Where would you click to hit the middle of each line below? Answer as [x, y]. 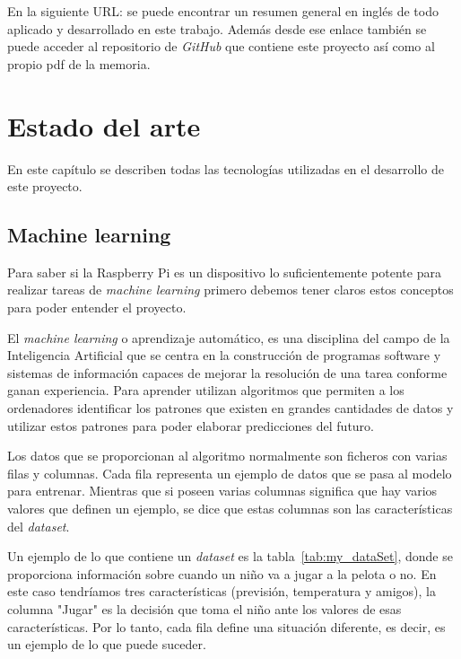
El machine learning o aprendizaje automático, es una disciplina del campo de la [229, 337]
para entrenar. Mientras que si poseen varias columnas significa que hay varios [222, 491]
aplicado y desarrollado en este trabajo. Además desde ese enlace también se [217, 28]
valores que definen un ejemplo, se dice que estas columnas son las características [230, 509]
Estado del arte [104, 125]
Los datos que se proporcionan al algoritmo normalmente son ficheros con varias [227, 456]
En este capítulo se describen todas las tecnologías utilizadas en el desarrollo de [226, 168]
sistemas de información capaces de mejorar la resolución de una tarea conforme [227, 372]
